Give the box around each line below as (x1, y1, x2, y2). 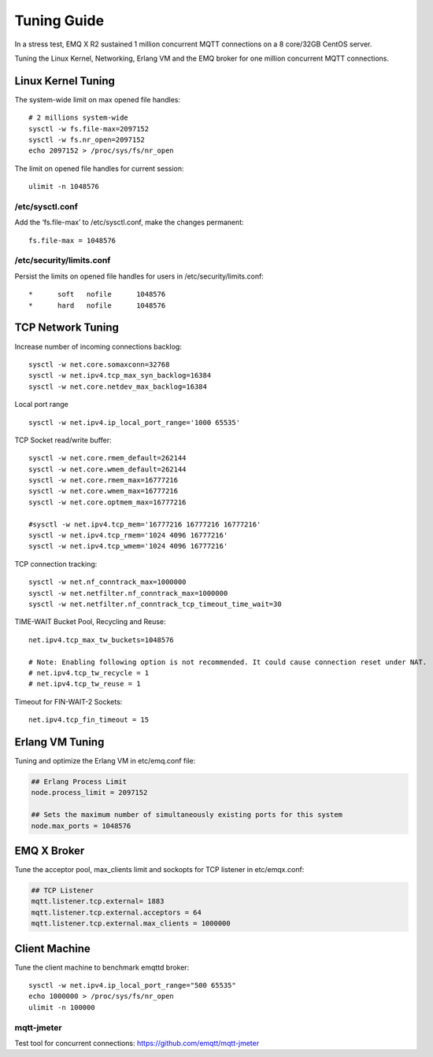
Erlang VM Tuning (14, 735, 105, 748)
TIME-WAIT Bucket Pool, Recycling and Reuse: (14, 617, 166, 626)
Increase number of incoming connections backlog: (14, 342, 183, 351)
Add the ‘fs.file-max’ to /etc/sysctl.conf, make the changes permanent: (14, 217, 244, 227)
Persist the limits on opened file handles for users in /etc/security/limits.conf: (14, 272, 264, 281)
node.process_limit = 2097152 (31, 788, 148, 797)
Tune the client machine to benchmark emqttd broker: (14, 963, 190, 972)
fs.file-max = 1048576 (28, 236, 117, 245)
